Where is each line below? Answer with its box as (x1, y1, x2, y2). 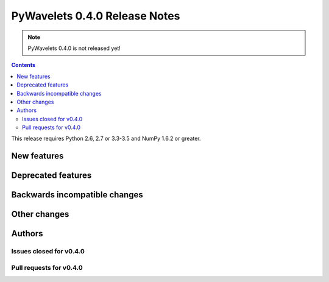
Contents (11, 62, 36, 69)
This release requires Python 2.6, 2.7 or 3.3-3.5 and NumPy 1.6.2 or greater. (11, 135, 201, 143)
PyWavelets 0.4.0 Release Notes (11, 9, 180, 23)
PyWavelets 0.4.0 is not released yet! (27, 44, 121, 52)
